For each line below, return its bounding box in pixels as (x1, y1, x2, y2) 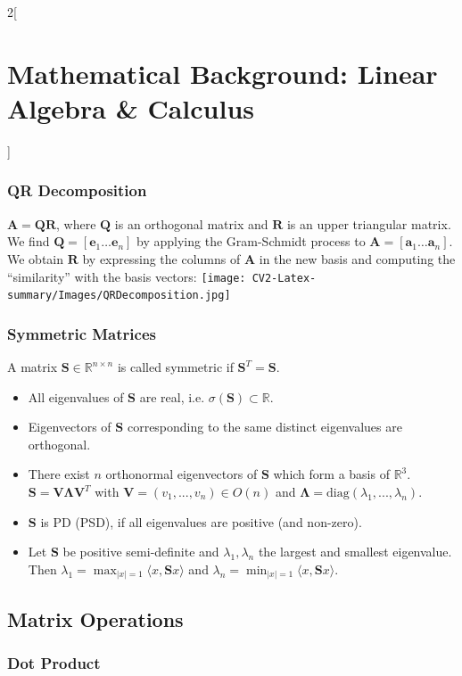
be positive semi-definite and (62, 542, 219, 561)
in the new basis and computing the (259, 249, 456, 268)
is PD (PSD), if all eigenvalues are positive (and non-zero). (40, 512, 362, 531)
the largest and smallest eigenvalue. (258, 542, 452, 561)
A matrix (7, 358, 58, 376)
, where (56, 214, 96, 233)
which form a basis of (273, 465, 390, 483)
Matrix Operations (7, 605, 184, 632)
